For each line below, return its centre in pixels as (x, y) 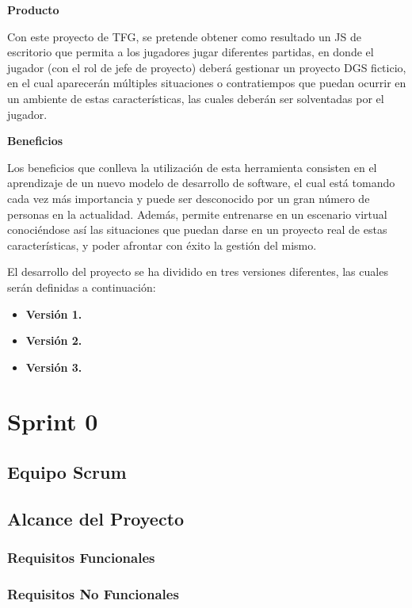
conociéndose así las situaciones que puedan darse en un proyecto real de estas (197, 229)
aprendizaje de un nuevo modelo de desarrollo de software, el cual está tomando (201, 183)
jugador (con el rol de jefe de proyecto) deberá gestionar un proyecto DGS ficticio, (207, 67)
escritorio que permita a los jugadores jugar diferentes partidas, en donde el (191, 52)
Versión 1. (54, 314)
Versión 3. (54, 367)
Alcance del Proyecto (96, 518)
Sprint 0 (53, 421)
